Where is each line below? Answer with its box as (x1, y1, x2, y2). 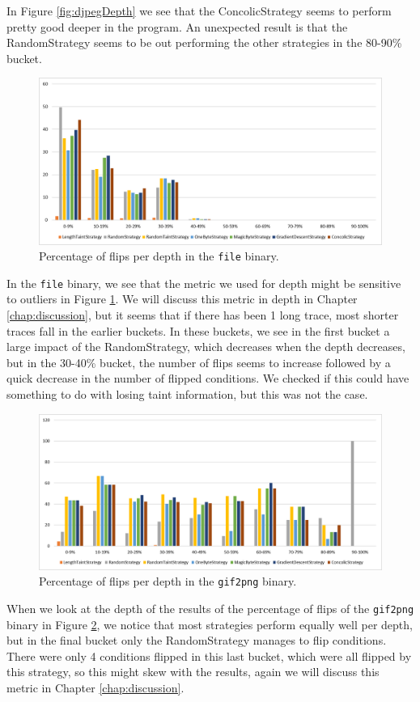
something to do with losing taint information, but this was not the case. (6, 386, 368, 403)
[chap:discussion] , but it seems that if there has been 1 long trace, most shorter (6, 307, 399, 324)
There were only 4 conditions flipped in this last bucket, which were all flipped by (6, 647, 412, 664)
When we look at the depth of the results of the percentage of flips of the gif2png (6, 599, 414, 616)
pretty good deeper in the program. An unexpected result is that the (6, 18, 348, 35)
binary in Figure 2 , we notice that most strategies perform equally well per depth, (6, 615, 413, 632)
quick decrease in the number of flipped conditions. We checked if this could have (6, 370, 409, 387)
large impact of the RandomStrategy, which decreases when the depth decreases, (6, 338, 405, 355)
